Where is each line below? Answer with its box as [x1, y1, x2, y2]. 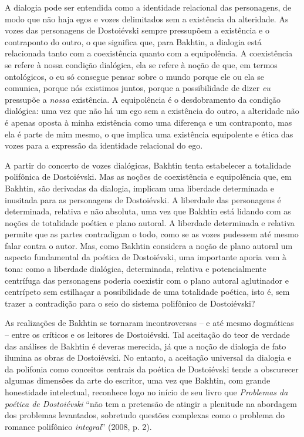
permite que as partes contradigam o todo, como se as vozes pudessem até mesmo [5, 228, 299, 240]
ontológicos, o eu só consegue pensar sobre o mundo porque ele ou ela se [5, 70, 264, 82]
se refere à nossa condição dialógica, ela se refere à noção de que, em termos [5, 58, 278, 70]
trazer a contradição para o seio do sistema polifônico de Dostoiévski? [5, 297, 255, 309]
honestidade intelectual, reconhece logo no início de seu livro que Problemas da [5, 386, 288, 398]
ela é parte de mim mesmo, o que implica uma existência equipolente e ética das [5, 127, 293, 140]
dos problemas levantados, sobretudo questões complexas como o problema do [5, 409, 285, 421]
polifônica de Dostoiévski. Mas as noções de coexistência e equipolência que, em [5, 170, 292, 183]
